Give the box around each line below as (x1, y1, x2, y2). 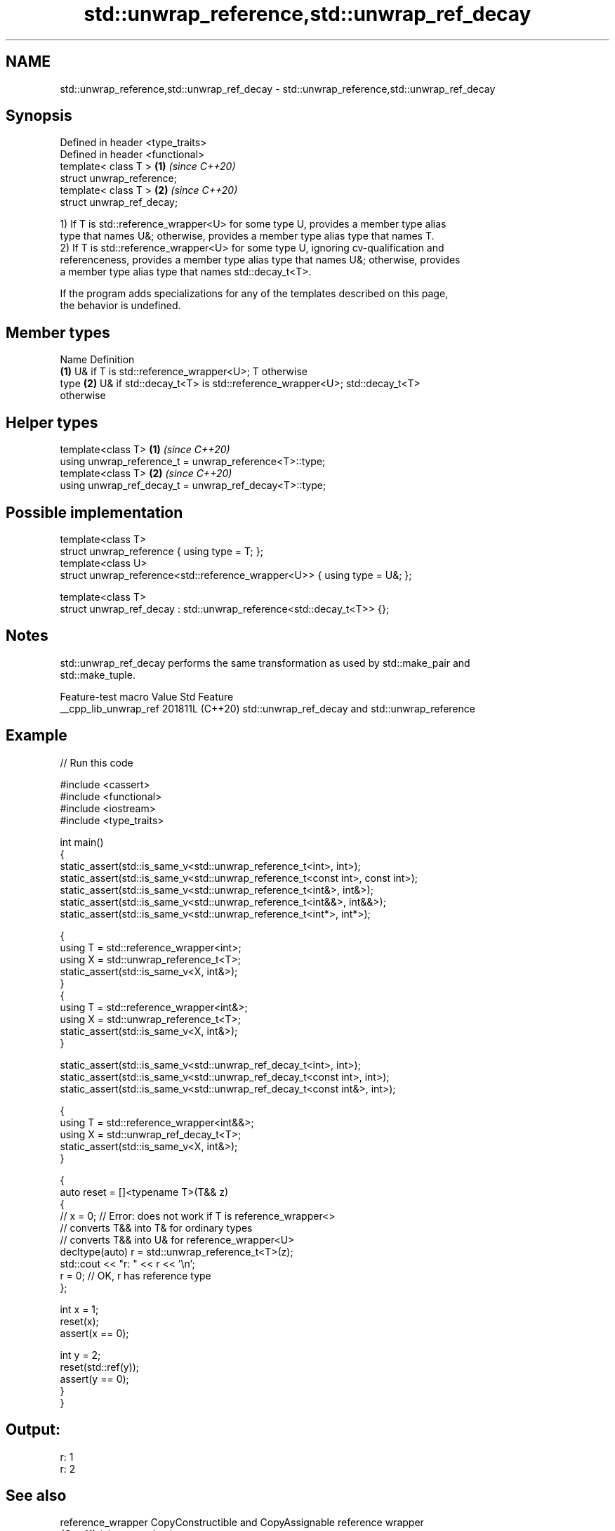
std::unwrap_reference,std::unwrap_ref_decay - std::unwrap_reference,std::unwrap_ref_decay (60, 82, 496, 95)
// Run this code (60, 756, 133, 769)
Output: (6, 1421, 60, 1439)
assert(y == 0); (60, 1372, 129, 1385)
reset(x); (60, 1315, 99, 1327)
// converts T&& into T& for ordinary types (60, 1221, 253, 1234)
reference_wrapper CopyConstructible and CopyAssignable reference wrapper (60, 1516, 424, 1529)
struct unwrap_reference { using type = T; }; (60, 545, 263, 557)
